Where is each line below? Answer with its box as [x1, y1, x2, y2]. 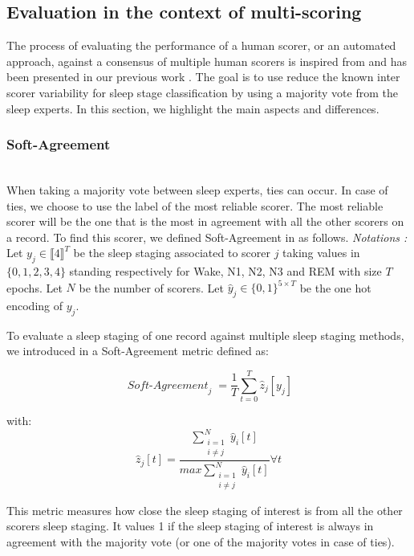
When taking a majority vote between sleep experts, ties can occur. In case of [6, 181, 388, 198]
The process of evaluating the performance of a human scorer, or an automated [6, 37, 396, 54]
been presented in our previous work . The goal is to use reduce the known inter [6, 68, 400, 85]
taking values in [282, 244, 360, 261]
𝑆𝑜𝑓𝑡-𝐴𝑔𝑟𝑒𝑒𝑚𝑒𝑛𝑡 [127, 379, 209, 391]
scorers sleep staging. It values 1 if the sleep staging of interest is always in [6, 517, 374, 534]
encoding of [6, 297, 63, 314]
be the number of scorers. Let [79, 279, 224, 296]
